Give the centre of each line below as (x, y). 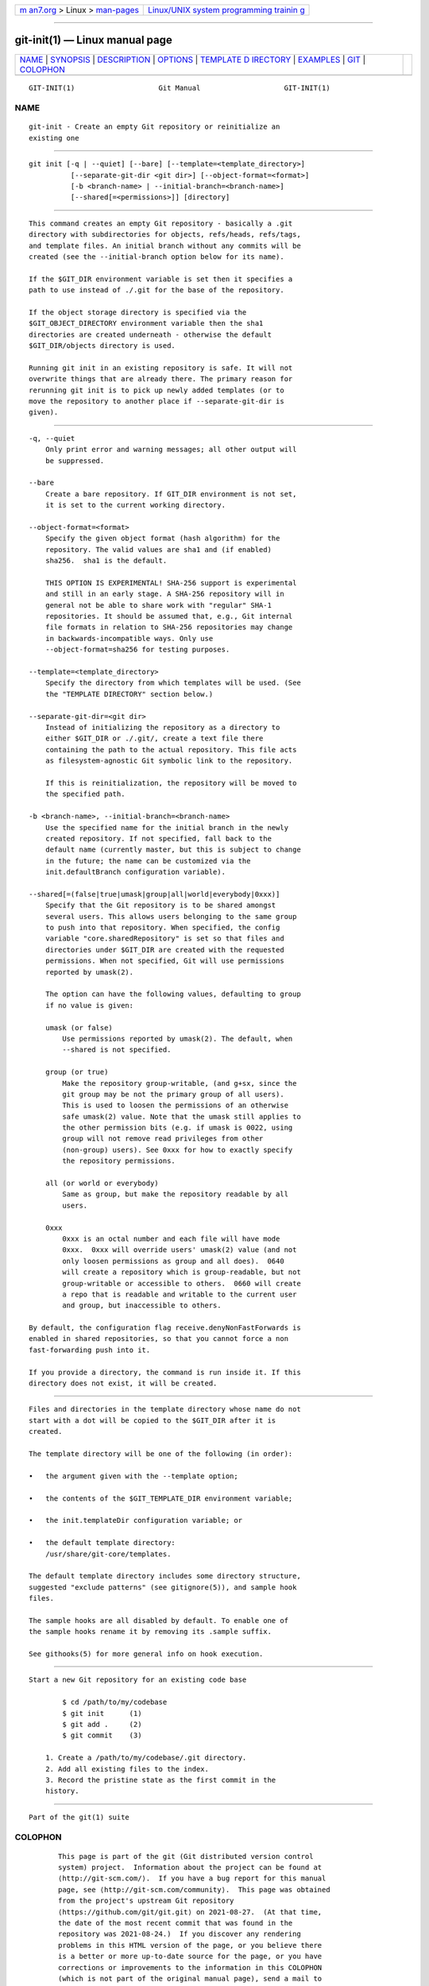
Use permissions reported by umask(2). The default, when (178, 1038)
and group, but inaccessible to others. (142, 1306)
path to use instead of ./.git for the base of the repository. (157, 290)
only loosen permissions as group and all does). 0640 (174, 1261)
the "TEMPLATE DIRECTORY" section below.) (129, 694)
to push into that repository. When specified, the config (162, 928)
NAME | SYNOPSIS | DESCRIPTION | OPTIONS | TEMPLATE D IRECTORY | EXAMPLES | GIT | (192, 60)
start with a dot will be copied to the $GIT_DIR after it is (153, 1420)
